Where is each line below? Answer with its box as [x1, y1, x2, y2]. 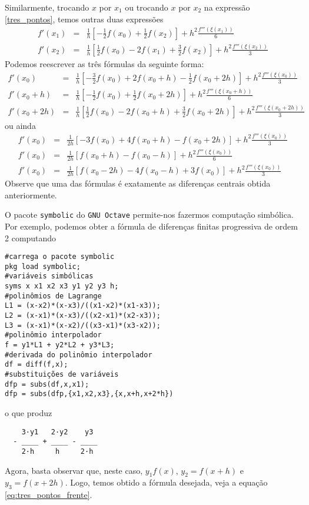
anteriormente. [5, 188, 57, 201]
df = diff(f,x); [5, 360, 68, 369]
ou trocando [125, 1, 168, 13]
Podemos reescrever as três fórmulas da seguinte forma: [5, 58, 204, 69]
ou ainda [5, 119, 36, 131]
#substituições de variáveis [5, 370, 119, 379]
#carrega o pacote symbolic [5, 252, 115, 261]
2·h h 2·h [21, 447, 94, 456]
